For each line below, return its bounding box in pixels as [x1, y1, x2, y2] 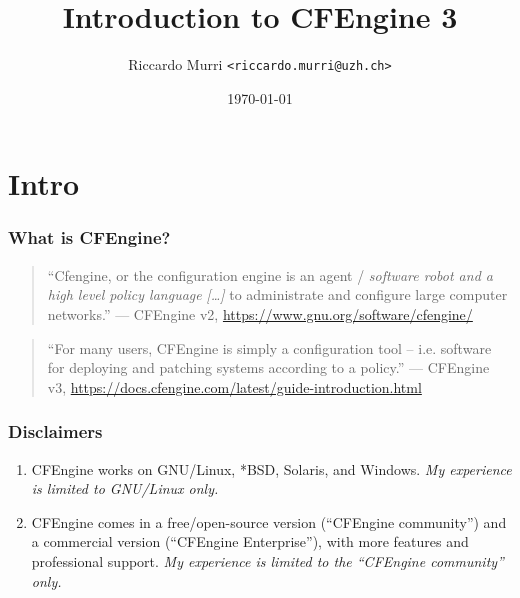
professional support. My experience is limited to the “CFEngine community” [31, 550, 504, 571]
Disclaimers [8, 419, 103, 444]
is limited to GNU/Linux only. [31, 478, 219, 499]
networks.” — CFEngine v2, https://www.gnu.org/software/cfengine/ [47, 303, 473, 324]
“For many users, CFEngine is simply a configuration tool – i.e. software [47, 337, 492, 358]
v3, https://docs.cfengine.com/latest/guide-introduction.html [47, 376, 422, 397]
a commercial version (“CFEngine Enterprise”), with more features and [31, 531, 469, 552]
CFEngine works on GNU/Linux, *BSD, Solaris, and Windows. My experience [31, 458, 512, 479]
